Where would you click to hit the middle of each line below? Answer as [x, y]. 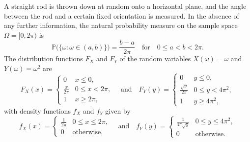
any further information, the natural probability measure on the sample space [121, 25]
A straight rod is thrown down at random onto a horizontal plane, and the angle [125, 6]
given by [118, 110]
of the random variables [155, 59]
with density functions [37, 110]
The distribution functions [43, 59]
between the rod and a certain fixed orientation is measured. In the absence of [122, 15]
